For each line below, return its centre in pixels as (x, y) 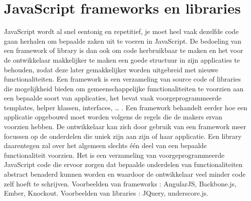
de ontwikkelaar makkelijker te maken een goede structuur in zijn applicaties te (122, 59)
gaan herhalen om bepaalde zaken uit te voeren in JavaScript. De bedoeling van (123, 41)
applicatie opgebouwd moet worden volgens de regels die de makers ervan (113, 117)
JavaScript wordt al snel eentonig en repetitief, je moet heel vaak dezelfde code (121, 31)
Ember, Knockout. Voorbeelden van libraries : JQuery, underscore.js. (106, 193)
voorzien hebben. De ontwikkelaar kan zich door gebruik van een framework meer (125, 126)
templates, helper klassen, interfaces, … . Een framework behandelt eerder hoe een (126, 107)
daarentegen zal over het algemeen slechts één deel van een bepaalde (105, 145)
